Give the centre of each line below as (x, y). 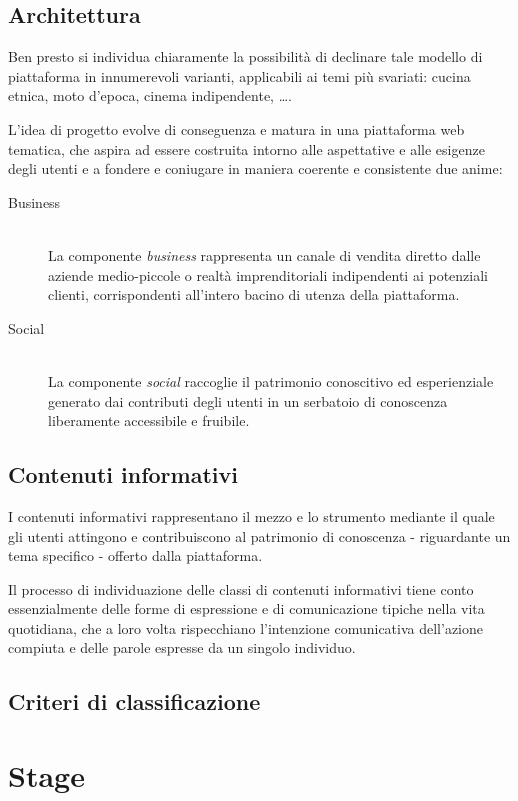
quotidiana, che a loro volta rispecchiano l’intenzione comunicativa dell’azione (246, 627)
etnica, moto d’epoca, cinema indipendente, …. (150, 95)
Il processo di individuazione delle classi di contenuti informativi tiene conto (241, 588)
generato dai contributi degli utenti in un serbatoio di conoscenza (248, 400)
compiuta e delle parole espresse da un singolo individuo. (182, 647)
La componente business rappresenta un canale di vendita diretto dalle (264, 254)
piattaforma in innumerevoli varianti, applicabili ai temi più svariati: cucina (239, 75)
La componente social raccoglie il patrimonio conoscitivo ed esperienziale (271, 380)
